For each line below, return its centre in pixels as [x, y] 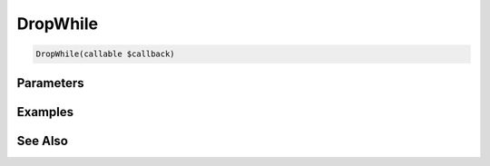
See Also [42, 141]
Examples [45, 112]
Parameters [50, 83]
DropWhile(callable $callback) [106, 54]
